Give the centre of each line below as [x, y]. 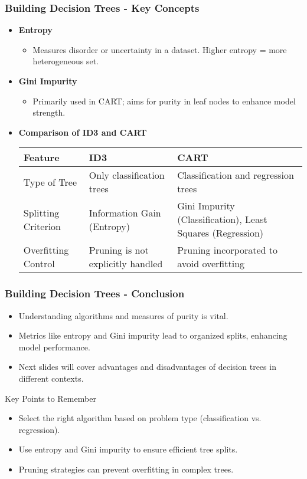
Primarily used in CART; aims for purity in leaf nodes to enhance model [164, 101]
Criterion [42, 226]
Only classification [127, 175]
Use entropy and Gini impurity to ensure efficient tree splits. [128, 449]
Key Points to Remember [50, 398]
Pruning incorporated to [227, 250]
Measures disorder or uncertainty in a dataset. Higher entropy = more [160, 49]
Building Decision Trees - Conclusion [95, 293]
